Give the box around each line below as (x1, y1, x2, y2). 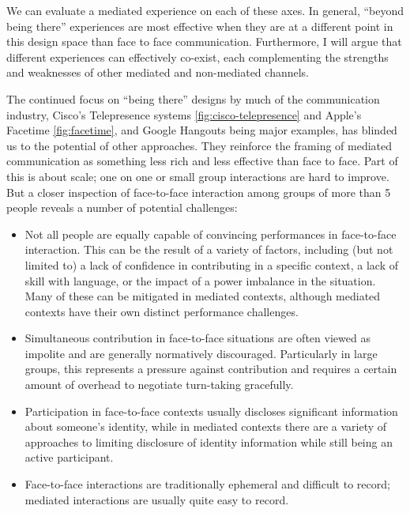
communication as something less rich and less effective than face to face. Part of (6, 153, 398, 169)
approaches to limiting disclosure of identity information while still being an (24, 433, 393, 450)
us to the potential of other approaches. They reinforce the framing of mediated (6, 137, 393, 153)
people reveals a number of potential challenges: (6, 199, 238, 216)
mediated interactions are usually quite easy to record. (24, 491, 289, 507)
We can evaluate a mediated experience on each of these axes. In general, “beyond (6, 2, 404, 18)
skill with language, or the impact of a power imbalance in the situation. (24, 272, 376, 289)
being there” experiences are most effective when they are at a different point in (6, 17, 393, 34)
